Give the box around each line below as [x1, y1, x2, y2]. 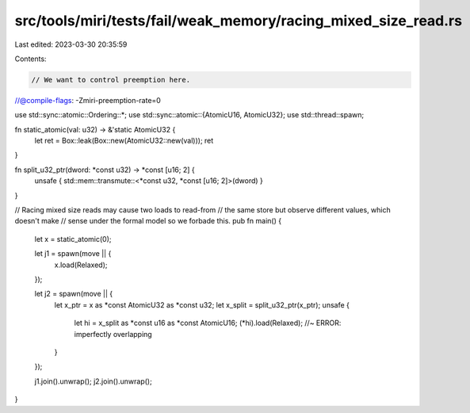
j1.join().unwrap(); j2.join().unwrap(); [34, 377, 152, 386]
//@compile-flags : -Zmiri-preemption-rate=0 [14, 95, 162, 105]
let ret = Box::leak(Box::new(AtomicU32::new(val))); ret [34, 136, 214, 146]
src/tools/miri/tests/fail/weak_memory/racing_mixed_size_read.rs [14, 12, 463, 29]
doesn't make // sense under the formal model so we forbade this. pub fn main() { [14, 216, 281, 226]
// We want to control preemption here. [31, 75, 190, 84]
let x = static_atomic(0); [34, 234, 112, 243]
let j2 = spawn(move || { [34, 289, 113, 299]
